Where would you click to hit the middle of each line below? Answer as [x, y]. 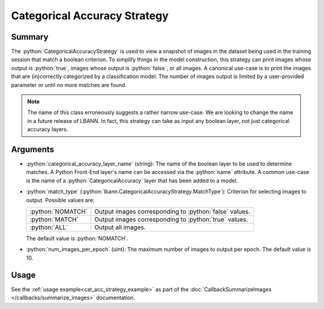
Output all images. [120, 227]
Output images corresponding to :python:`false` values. [172, 212]
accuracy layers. [48, 130]
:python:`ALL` [49, 227]
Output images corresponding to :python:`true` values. [171, 220]
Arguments [33, 149]
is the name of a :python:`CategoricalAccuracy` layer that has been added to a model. [132, 181]
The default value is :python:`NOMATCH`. [77, 238]
